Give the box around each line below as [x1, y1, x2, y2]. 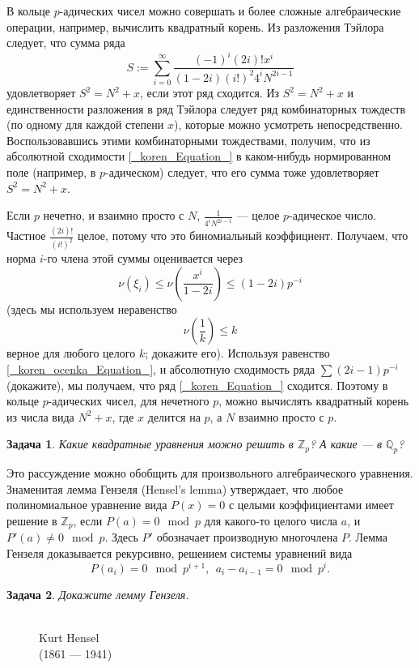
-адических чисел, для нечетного [48, 392, 209, 409]
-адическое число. [289, 207, 377, 224]
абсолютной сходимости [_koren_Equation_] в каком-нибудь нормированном [6, 148, 391, 165]
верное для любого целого [6, 345, 136, 362]
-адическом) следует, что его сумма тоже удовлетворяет [105, 164, 379, 181]
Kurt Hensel [39, 628, 99, 645]
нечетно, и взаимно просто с [43, 207, 184, 224]
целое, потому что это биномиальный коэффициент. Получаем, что [78, 227, 408, 244]
